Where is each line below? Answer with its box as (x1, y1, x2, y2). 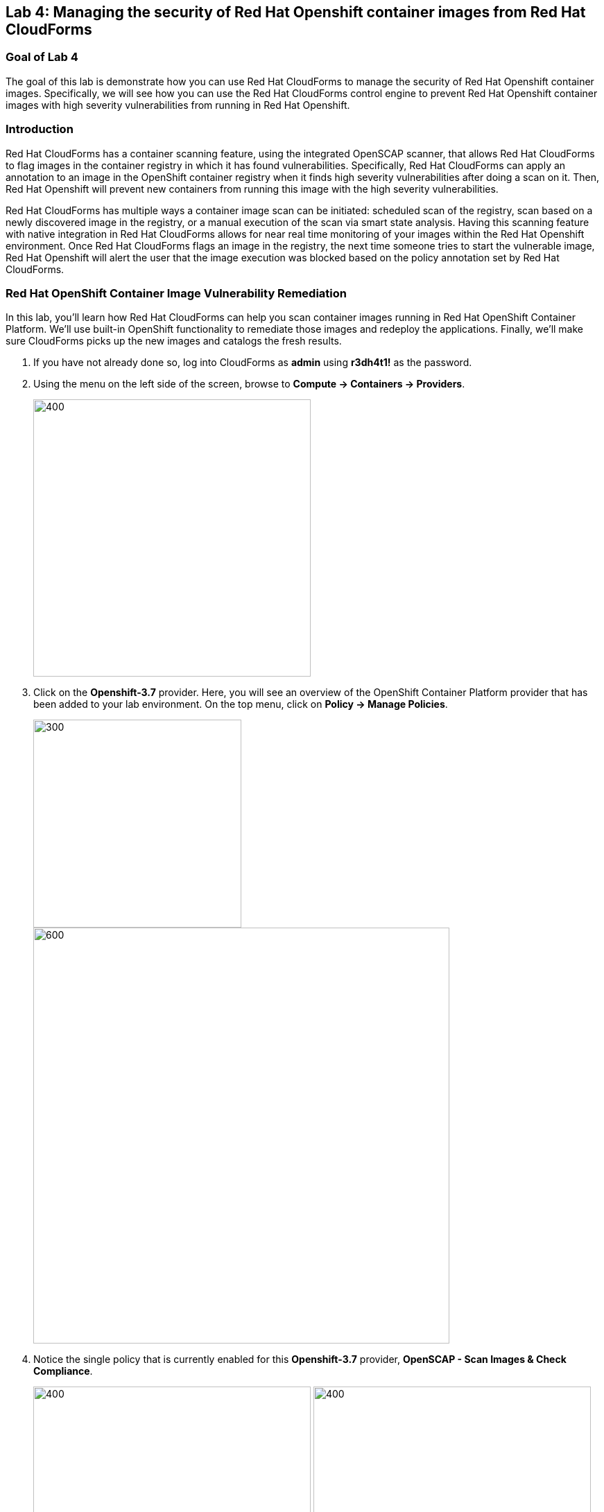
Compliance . (33, 1365, 93, 1378)
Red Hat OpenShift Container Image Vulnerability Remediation (6, 286, 347, 300)
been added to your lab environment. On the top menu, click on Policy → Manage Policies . (33, 698, 448, 711)
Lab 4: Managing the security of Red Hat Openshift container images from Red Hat (6, 3, 586, 21)
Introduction (6, 122, 74, 137)
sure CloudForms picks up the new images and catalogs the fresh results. (6, 335, 342, 347)
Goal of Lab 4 (6, 50, 78, 64)
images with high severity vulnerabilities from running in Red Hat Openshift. (6, 98, 350, 111)
